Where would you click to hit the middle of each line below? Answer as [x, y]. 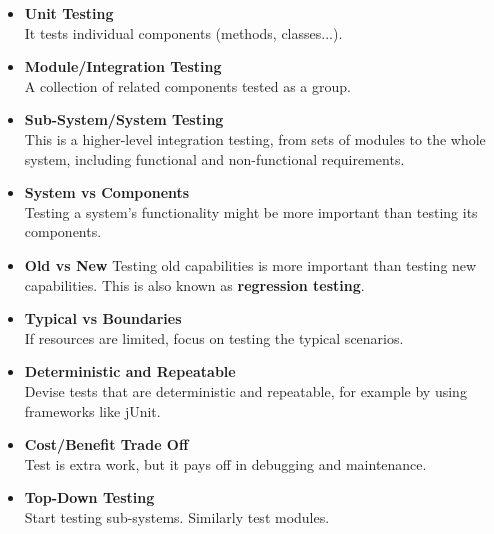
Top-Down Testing [89, 497]
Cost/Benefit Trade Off [106, 444]
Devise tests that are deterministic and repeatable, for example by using [245, 390]
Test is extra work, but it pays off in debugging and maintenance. [225, 463]
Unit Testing [69, 13]
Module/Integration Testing [123, 66]
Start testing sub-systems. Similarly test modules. [177, 516]
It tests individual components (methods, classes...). [183, 32]
